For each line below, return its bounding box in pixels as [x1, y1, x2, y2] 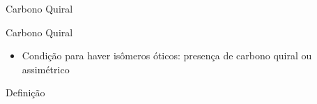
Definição [6, 85, 45, 100]
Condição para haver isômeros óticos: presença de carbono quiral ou [22, 48, 312, 63]
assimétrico [22, 61, 70, 76]
